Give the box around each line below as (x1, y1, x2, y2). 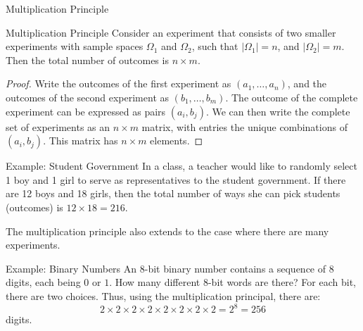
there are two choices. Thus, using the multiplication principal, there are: (6, 288, 321, 303)
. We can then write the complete (205, 104, 350, 118)
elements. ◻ (150, 133, 203, 148)
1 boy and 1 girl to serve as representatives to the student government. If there (6, 172, 346, 187)
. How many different (109, 275, 200, 289)
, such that (191, 39, 238, 54)
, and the (287, 76, 327, 91)
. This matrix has (43, 133, 118, 148)
